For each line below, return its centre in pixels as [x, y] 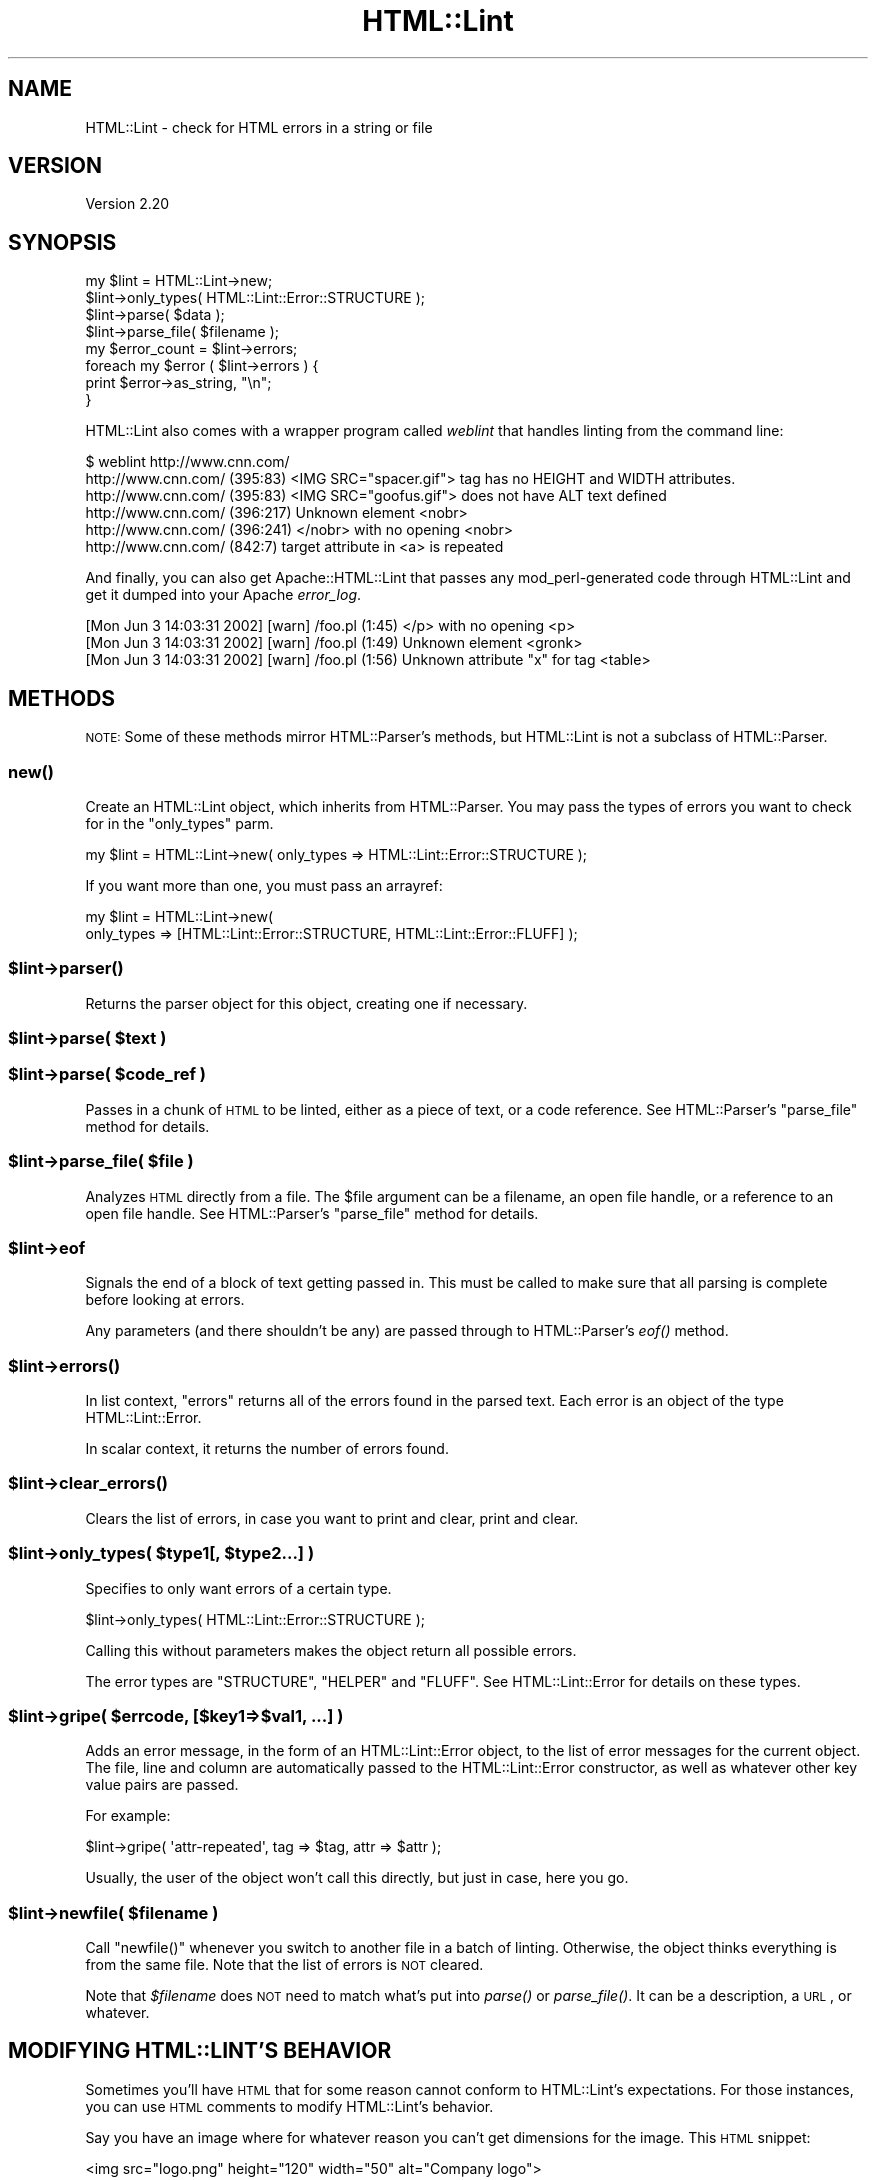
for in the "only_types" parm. [179, 823]
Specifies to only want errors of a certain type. [238, 1588]
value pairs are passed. [162, 1785]
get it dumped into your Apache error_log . [223, 595]
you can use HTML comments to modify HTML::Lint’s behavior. [289, 2106]
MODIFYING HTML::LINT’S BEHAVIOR [200, 2051]
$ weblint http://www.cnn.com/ [187, 462]
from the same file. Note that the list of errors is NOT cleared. [284, 1964]
